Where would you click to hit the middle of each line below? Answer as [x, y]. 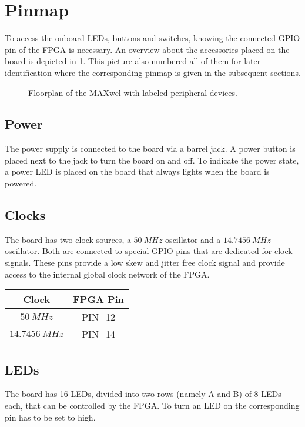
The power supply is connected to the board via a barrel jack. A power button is [150, 149]
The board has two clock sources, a [68, 239]
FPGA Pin [98, 299]
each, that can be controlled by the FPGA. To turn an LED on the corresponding [152, 406]
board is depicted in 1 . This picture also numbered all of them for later [133, 61]
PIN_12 [98, 317]
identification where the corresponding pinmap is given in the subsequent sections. [153, 72]
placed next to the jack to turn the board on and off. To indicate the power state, [152, 160]
